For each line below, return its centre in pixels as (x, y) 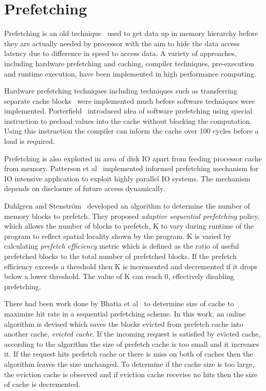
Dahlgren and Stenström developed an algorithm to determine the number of (127, 206)
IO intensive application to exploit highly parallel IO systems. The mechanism (127, 178)
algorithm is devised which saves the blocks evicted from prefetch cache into (124, 323)
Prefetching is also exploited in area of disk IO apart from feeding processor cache (133, 158)
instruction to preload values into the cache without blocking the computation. (128, 120)
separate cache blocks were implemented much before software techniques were (130, 100)
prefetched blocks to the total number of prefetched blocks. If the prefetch (120, 256)
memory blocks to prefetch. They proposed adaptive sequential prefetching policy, (132, 216)
